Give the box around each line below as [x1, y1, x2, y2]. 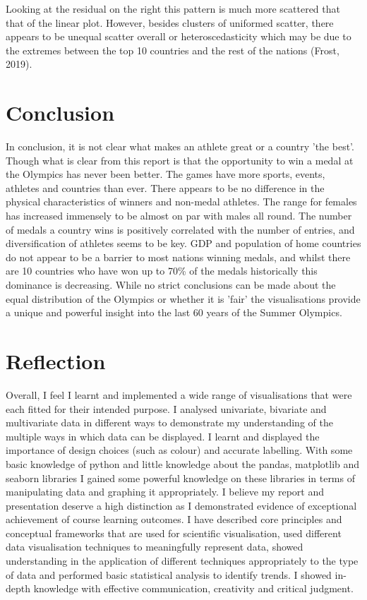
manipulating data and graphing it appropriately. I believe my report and [6, 484, 325, 499]
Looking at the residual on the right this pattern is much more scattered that [6, 1, 340, 16]
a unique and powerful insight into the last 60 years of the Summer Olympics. [6, 305, 342, 320]
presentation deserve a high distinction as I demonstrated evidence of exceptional [6, 498, 357, 512]
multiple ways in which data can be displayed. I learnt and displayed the [6, 428, 320, 443]
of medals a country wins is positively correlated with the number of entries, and [6, 222, 355, 236]
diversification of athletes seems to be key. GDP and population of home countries [6, 236, 361, 251]
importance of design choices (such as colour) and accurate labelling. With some [6, 443, 353, 457]
